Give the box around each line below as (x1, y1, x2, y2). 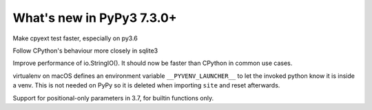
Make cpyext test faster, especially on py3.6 (12, 34, 138, 42)
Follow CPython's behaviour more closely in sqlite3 (12, 46, 158, 55)
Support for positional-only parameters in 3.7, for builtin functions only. (12, 94, 214, 102)
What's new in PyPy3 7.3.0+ (12, 10, 177, 25)
